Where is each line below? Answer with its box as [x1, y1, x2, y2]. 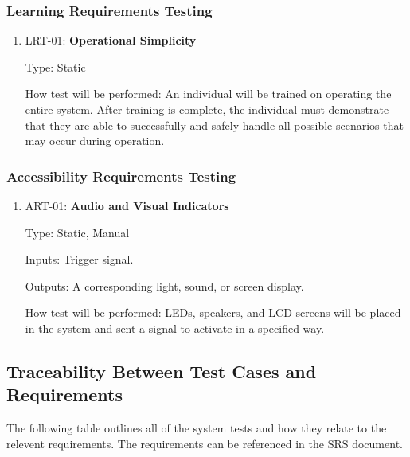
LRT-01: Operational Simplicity [25, 32, 197, 49]
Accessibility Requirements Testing [6, 166, 236, 186]
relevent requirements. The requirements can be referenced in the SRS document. [6, 435, 403, 451]
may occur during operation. [25, 132, 165, 149]
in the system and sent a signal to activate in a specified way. [25, 319, 325, 336]
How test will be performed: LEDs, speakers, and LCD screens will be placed [25, 304, 401, 321]
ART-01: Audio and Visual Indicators [25, 197, 229, 213]
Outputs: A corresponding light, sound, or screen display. [25, 277, 304, 294]
